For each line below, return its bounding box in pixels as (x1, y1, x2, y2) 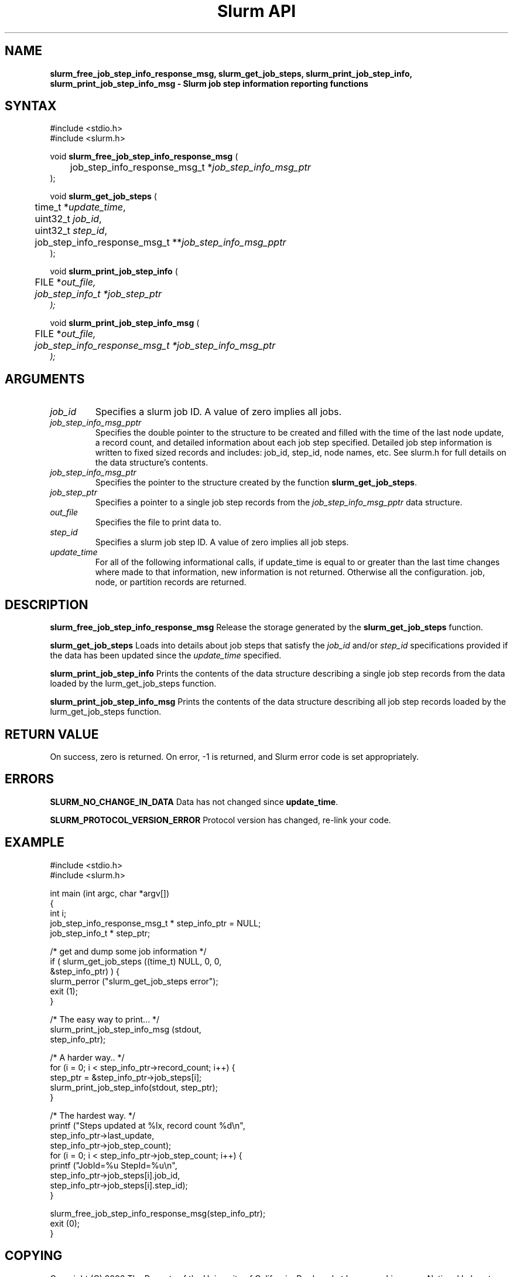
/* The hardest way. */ (50, 1110, 136, 1120)
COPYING (5, 1248, 63, 1264)
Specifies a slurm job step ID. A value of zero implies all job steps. (95, 537, 349, 548)
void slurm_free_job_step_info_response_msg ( (50, 151, 238, 162)
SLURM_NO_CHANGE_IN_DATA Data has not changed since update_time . (50, 796, 338, 807)
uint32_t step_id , (35, 225, 107, 237)
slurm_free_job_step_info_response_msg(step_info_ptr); (50, 1208, 266, 1218)
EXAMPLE (5, 835, 64, 850)
